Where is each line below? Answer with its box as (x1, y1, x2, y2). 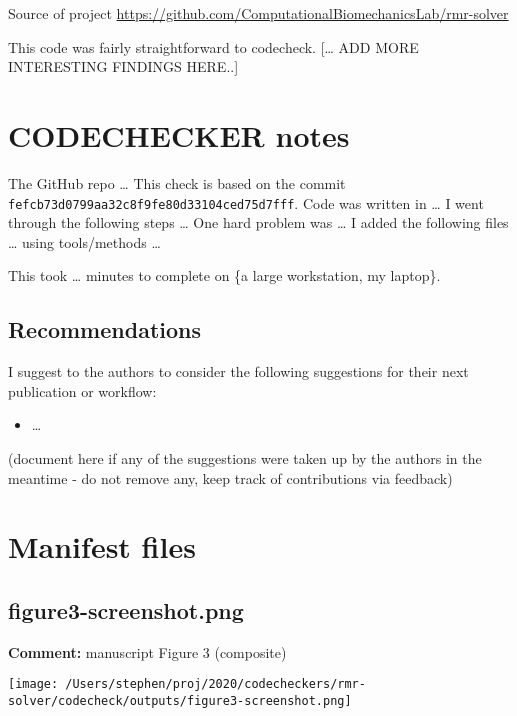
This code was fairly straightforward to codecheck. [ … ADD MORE (8, 36, 419, 57)
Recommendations (8, 314, 201, 345)
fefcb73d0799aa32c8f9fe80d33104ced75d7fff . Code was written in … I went (8, 192, 484, 213)
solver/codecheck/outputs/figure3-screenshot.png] (8, 693, 352, 708)
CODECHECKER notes (8, 114, 350, 155)
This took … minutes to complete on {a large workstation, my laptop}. (8, 265, 441, 286)
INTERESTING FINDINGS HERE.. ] (8, 56, 239, 77)
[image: (8, 677, 59, 692)
